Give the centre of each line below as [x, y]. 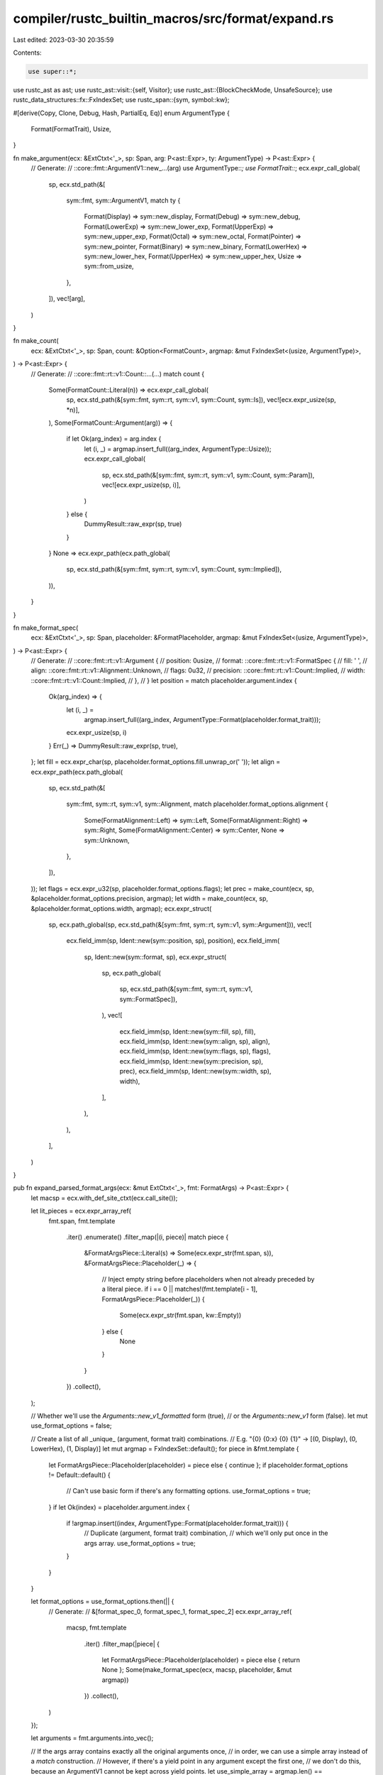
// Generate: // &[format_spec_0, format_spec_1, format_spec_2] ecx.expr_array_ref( [170, 1611]
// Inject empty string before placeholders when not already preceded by [208, 1279]
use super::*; [52, 71]
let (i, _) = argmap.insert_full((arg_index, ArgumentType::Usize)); [178, 449]
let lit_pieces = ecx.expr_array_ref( [81, 1211]
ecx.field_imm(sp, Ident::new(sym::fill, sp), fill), [188, 1031]
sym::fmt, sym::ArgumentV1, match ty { [123, 201]
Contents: [27, 53]
